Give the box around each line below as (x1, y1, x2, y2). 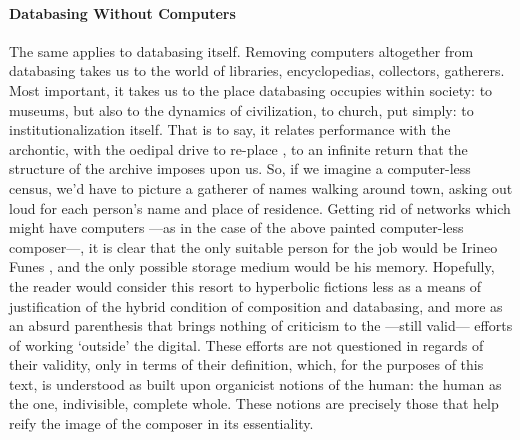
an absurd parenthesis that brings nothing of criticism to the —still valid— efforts (9, 315, 513, 336)
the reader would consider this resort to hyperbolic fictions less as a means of (9, 275, 482, 296)
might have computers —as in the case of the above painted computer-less (9, 217, 464, 238)
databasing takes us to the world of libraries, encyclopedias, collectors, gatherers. (9, 60, 505, 81)
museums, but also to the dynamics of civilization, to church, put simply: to (9, 99, 474, 120)
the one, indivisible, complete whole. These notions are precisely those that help (9, 393, 499, 414)
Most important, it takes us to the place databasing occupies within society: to (9, 79, 493, 100)
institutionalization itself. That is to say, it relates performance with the (9, 119, 451, 140)
